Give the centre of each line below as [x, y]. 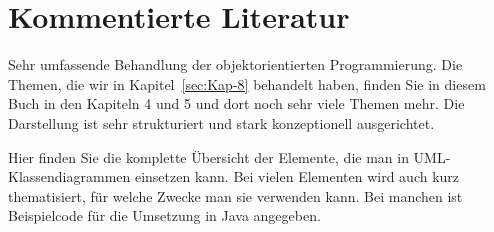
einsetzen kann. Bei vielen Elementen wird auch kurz [297, 176]
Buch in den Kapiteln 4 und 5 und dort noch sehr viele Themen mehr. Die [236, 103]
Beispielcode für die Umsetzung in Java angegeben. [164, 215]
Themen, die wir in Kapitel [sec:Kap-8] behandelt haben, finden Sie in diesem [247, 83]
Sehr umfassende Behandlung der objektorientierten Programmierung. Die [235, 64]
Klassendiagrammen [69, 176]
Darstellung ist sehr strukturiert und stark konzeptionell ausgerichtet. [221, 122]
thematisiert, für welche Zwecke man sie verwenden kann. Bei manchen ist [235, 195]
